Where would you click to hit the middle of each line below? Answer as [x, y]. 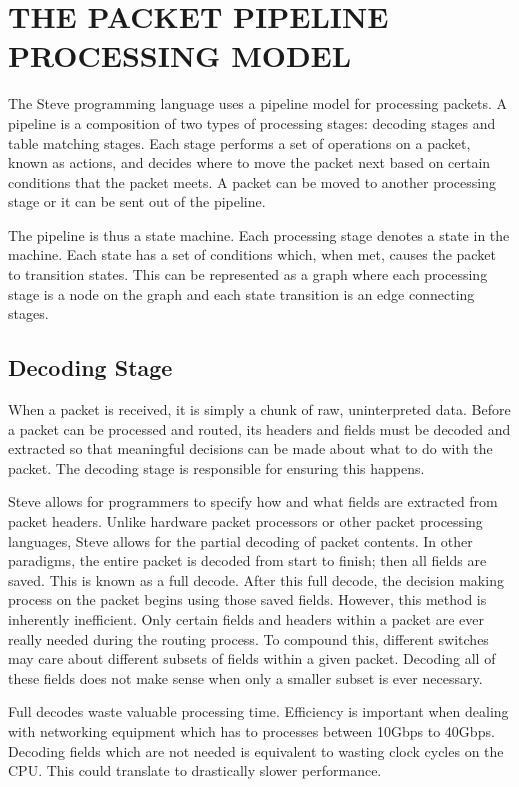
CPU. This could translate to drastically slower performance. [195, 770]
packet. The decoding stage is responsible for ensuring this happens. [216, 467]
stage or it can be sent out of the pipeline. [137, 201]
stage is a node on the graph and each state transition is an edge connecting [241, 293]
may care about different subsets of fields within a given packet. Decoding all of [252, 658]
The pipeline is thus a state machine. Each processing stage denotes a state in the [259, 234]
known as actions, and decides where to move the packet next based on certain [249, 162]
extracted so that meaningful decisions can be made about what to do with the [250, 448]
